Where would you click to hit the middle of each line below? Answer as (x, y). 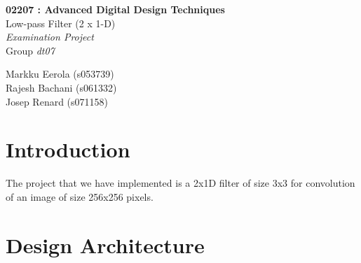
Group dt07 (30, 50)
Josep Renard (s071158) (57, 101)
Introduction (68, 149)
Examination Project (50, 37)
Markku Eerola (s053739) (60, 74)
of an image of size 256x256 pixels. (80, 196)
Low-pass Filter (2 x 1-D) (61, 23)
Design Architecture (105, 244)
